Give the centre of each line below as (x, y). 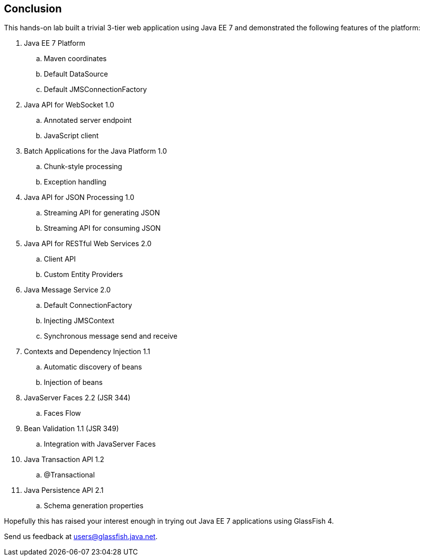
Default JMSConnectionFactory (96, 90)
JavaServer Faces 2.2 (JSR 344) (77, 398)
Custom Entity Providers (84, 275)
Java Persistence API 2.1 (64, 490)
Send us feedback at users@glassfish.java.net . (81, 537)
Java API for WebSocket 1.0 (69, 105)
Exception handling (75, 182)
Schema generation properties (94, 506)
